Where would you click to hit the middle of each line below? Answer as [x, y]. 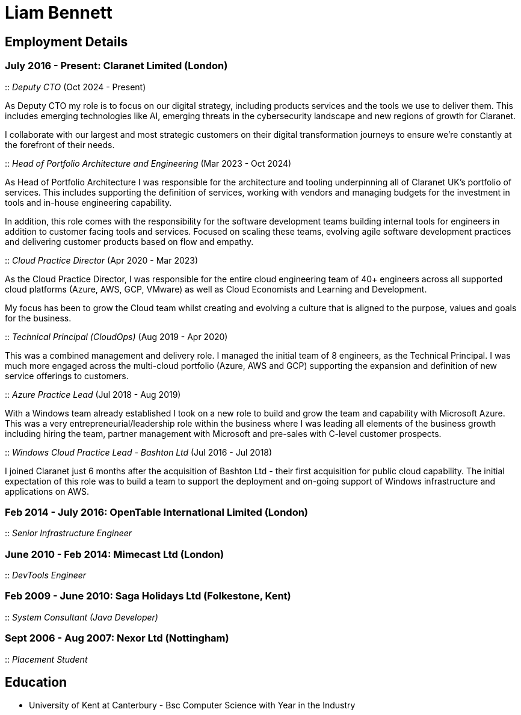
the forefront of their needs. [60, 144]
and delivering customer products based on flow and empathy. [129, 241]
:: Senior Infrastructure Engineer [69, 533]
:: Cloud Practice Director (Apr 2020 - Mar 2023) [102, 260]
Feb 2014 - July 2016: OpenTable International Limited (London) [157, 512]
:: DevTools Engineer [46, 575]
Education [36, 682]
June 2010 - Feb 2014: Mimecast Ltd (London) [115, 554]
